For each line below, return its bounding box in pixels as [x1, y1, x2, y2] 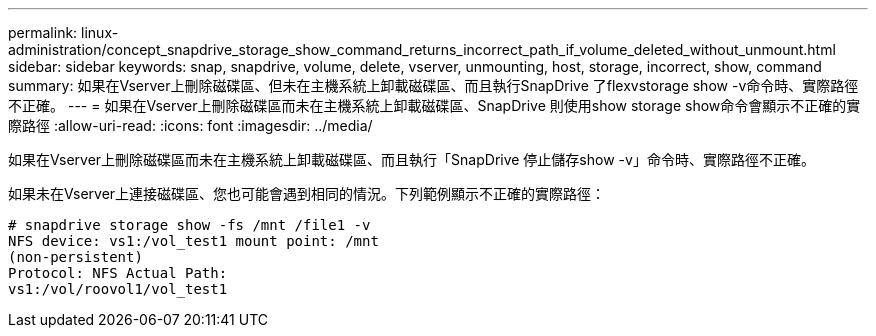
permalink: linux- [8, 24, 119, 41]
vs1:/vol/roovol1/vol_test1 [8, 281, 228, 297]
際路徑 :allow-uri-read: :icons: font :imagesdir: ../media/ [8, 117, 373, 134]
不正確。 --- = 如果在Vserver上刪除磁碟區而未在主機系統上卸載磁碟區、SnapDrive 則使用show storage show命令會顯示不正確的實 [8, 97, 861, 114]
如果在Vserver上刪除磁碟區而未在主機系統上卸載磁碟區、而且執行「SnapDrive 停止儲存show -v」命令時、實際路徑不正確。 [8, 151, 815, 168]
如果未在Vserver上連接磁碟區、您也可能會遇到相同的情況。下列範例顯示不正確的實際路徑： [8, 185, 606, 202]
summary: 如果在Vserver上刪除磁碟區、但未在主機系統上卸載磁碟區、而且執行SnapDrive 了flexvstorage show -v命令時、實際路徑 [8, 77, 859, 94]
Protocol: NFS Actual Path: [8, 265, 228, 281]
